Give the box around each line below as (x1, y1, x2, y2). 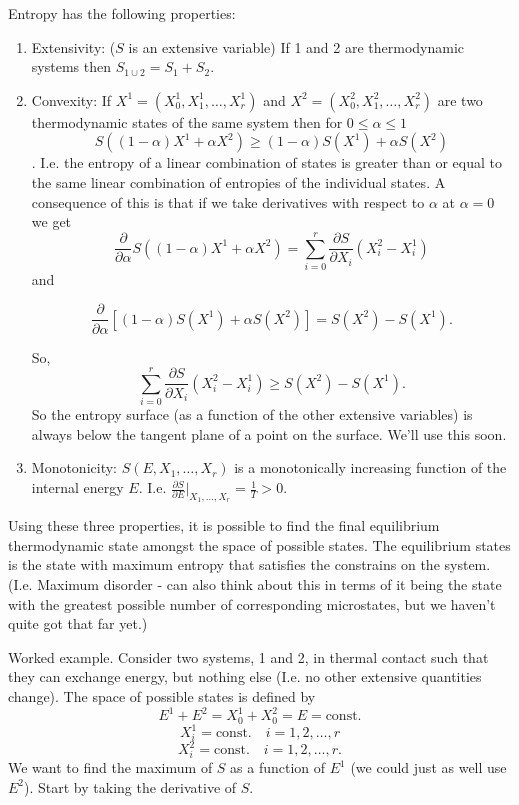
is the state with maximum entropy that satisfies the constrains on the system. (8, 554, 491, 575)
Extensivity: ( (31, 36, 116, 57)
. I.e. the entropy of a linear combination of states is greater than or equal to (31, 152, 502, 173)
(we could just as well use (350, 757, 507, 777)
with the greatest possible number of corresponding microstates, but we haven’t (8, 593, 496, 614)
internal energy (31, 477, 124, 498)
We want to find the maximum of (8, 757, 213, 777)
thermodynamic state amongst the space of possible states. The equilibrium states (8, 534, 511, 555)
